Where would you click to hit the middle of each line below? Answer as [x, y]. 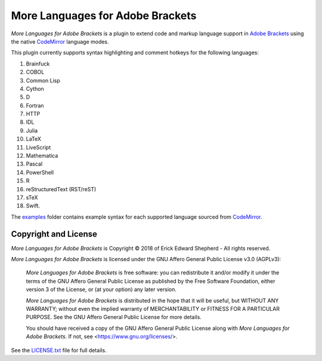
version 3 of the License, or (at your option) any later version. [101, 289]
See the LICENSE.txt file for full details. [59, 350]
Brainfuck [38, 63]
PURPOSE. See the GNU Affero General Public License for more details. [114, 317]
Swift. [33, 206]
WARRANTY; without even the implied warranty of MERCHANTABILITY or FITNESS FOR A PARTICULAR [153, 309]
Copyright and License [54, 234]
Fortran [35, 105]
